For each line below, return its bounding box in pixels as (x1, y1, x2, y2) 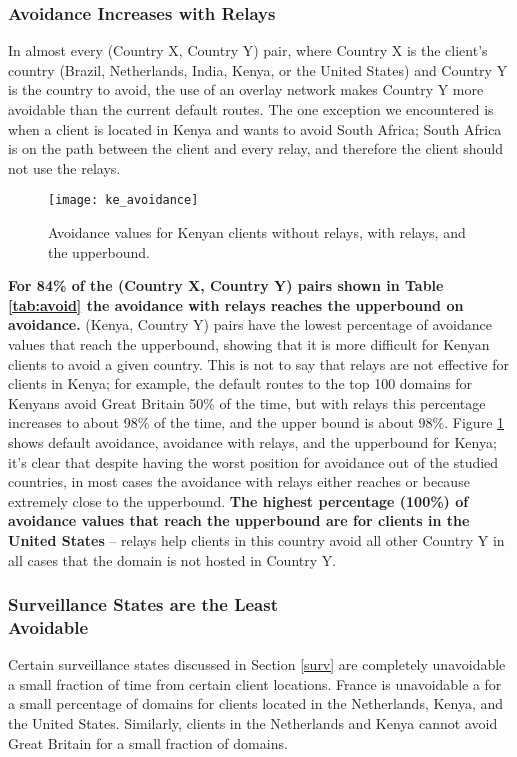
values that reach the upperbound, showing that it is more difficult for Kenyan (8, 334, 490, 354)
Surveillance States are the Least (8, 592, 278, 617)
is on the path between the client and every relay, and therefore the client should (8, 138, 503, 159)
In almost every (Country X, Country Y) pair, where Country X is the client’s (8, 40, 488, 61)
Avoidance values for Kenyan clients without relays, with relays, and (48, 222, 466, 243)
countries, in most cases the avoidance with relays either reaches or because (8, 471, 470, 492)
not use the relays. (8, 157, 121, 178)
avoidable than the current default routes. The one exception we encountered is (8, 99, 494, 119)
